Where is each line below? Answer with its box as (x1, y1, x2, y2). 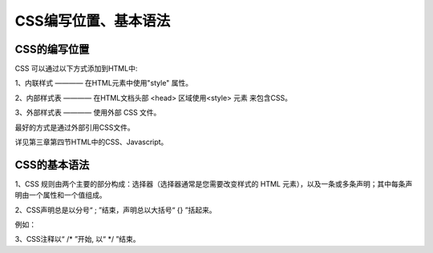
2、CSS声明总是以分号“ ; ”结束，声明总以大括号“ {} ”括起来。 (14, 205, 216, 215)
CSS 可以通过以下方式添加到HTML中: (14, 64, 138, 74)
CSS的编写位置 (14, 42, 90, 56)
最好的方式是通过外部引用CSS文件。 (14, 122, 136, 132)
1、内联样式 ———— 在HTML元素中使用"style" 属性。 (14, 78, 193, 88)
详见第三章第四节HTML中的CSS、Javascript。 (14, 137, 168, 147)
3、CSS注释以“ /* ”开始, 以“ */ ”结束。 (14, 235, 140, 244)
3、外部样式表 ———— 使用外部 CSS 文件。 (14, 108, 161, 118)
